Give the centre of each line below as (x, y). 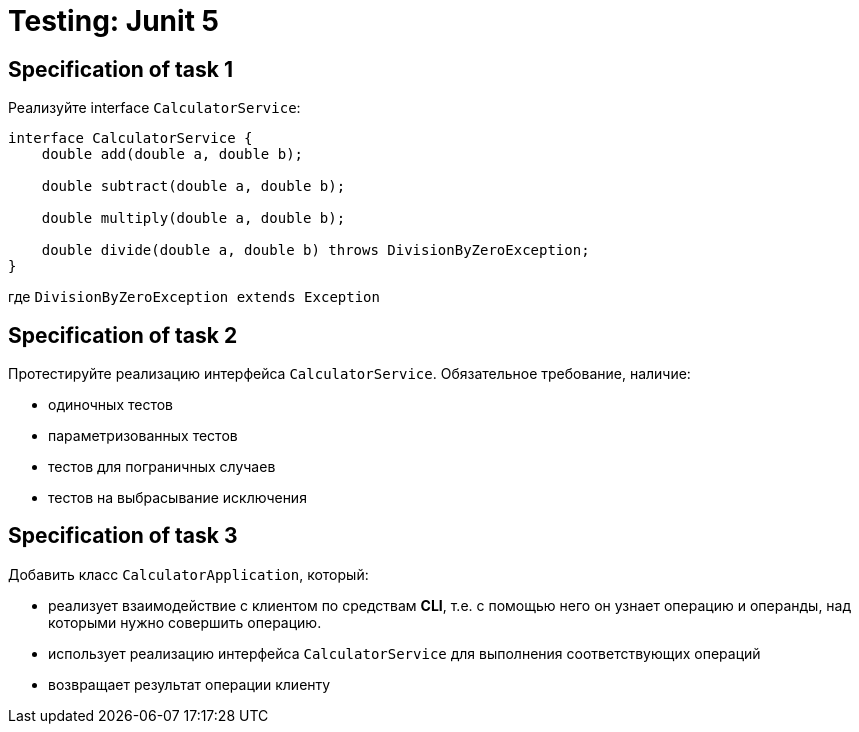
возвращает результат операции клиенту (189, 684)
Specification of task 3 (123, 536)
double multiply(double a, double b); (193, 218)
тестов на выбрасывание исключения (177, 498)
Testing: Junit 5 (113, 21)
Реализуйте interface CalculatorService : (154, 108)
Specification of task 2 (123, 335)
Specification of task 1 (120, 69)
